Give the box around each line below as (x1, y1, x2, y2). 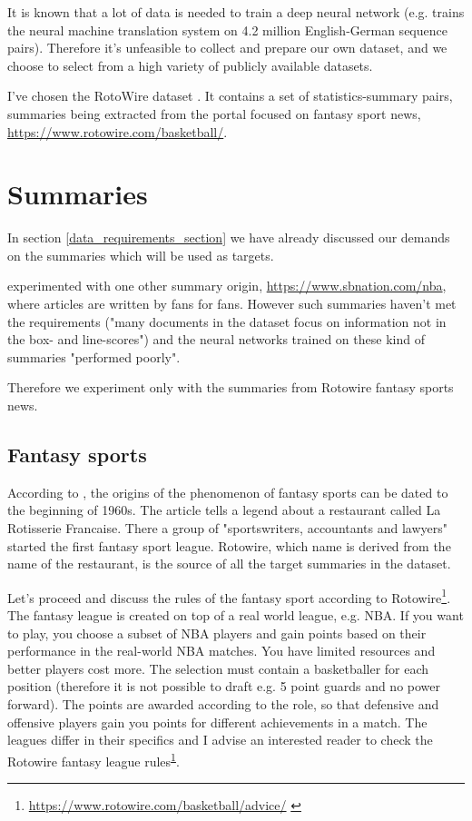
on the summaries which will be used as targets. (7, 245, 274, 264)
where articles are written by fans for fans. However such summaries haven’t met (7, 294, 457, 313)
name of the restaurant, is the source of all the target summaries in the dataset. (7, 554, 451, 573)
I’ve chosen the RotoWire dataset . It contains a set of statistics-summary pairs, (7, 86, 453, 105)
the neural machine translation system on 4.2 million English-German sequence (7, 20, 447, 39)
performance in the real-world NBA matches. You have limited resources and (7, 641, 436, 660)
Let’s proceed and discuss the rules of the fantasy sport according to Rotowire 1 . (7, 585, 451, 607)
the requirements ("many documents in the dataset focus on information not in (7, 312, 447, 331)
